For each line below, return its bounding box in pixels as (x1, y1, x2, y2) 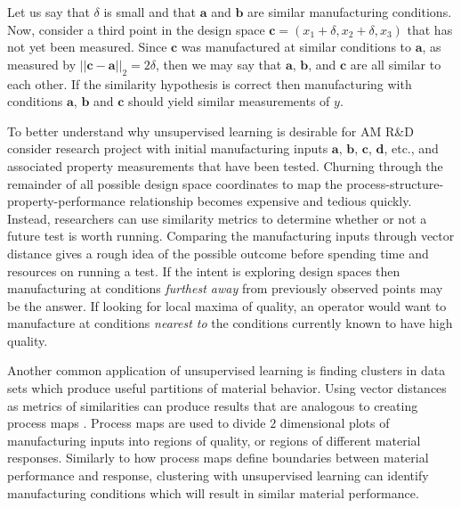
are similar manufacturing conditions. (247, 3, 452, 20)
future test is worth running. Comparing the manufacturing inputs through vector (7, 226, 455, 245)
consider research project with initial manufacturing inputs (7, 139, 328, 158)
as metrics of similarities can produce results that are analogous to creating (7, 396, 418, 414)
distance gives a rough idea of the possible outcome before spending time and (7, 243, 429, 262)
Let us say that (7, 3, 90, 20)
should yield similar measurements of (128, 92, 330, 111)
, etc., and (384, 139, 439, 158)
